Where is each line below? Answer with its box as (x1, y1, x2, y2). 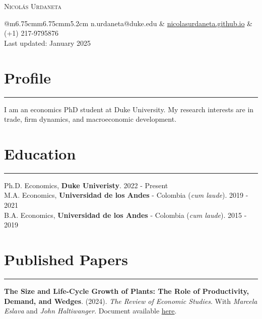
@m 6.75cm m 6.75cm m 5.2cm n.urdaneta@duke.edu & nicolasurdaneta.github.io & (4, 18, 253, 28)
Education (4, 143, 76, 164)
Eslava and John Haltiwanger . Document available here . (4, 305, 177, 316)
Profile (4, 67, 51, 88)
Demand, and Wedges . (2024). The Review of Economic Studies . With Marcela (4, 295, 257, 306)
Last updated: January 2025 (4, 37, 91, 48)
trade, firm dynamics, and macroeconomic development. (4, 114, 177, 124)
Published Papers (4, 249, 128, 269)
